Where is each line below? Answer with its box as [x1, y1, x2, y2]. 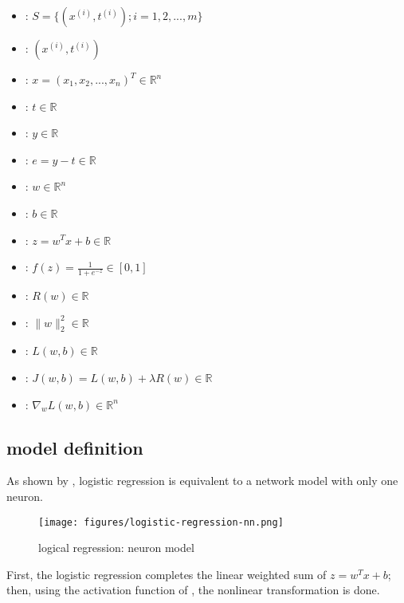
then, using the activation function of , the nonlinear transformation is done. [6, 581, 380, 598]
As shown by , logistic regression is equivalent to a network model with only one [6, 472, 398, 489]
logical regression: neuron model [38, 539, 194, 556]
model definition [6, 435, 143, 459]
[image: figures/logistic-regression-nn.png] [38, 516, 284, 528]
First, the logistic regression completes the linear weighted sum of [6, 566, 327, 582]
